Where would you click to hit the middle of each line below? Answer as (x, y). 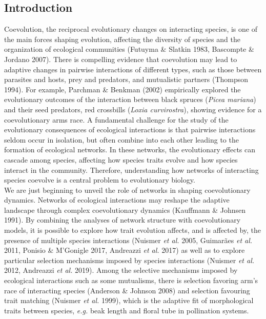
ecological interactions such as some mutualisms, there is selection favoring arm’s (131, 280)
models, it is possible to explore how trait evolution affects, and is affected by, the (133, 230)
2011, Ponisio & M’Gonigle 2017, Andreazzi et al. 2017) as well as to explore (125, 250)
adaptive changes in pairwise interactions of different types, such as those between (133, 69)
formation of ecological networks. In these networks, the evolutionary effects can (130, 149)
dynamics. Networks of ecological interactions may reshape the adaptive (117, 200)
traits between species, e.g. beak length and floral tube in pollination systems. (127, 310)
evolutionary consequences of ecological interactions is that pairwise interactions (130, 129)
